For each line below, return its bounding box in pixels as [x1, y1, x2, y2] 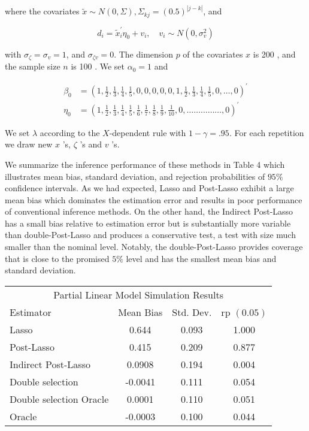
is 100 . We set [71, 60, 125, 73]
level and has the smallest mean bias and [126, 252, 277, 264]
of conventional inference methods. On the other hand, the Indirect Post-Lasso [5, 205, 293, 218]
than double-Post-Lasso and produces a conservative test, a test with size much [5, 228, 296, 241]
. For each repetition [229, 126, 304, 138]
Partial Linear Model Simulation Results [53, 287, 223, 302]
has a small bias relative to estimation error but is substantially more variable [5, 216, 291, 229]
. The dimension [114, 47, 173, 60]
